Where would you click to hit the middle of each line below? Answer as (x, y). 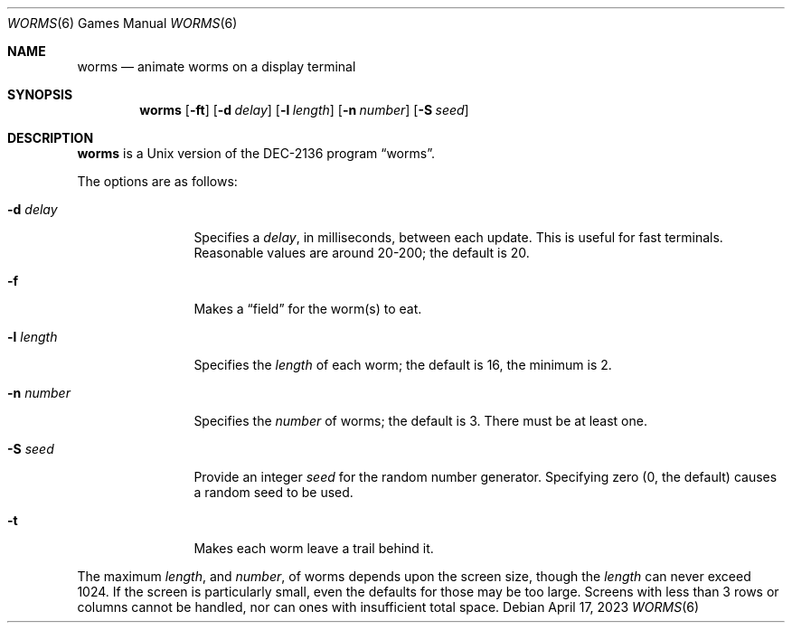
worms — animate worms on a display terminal (217, 66)
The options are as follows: (157, 181)
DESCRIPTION (51, 138)
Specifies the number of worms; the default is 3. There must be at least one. (420, 421)
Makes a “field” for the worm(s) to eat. (308, 309)
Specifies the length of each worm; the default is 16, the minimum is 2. (403, 365)
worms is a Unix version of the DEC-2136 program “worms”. (256, 153)
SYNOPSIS (40, 94)
